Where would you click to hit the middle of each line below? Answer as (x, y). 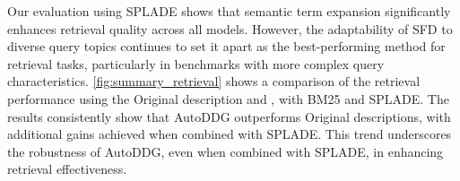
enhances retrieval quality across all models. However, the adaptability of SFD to (230, 28)
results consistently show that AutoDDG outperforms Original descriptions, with (229, 116)
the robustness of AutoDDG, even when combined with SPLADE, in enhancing (226, 151)
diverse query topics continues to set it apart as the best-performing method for (226, 46)
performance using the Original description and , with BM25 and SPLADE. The (228, 98)
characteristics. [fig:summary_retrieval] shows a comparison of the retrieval (214, 81)
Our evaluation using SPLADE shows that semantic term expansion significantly (229, 11)
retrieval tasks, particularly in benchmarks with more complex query (196, 63)
